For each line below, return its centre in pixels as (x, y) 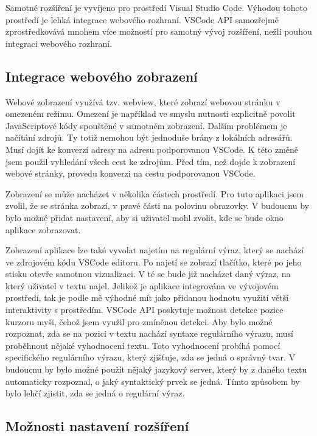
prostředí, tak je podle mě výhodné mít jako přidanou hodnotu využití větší (147, 297)
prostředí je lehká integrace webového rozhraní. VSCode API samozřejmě (142, 19)
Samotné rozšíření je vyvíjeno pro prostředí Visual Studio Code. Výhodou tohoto (156, 7)
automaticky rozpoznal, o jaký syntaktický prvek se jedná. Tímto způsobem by (153, 381)
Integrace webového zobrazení (102, 76)
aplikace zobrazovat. (43, 229)
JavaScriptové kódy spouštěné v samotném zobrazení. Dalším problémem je (146, 125)
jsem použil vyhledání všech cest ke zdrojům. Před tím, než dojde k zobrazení (151, 161)
